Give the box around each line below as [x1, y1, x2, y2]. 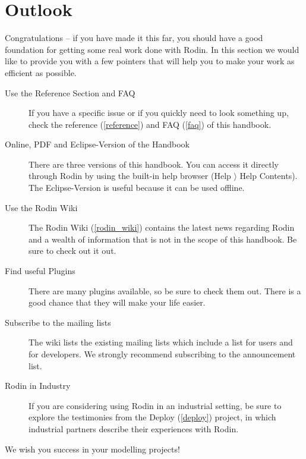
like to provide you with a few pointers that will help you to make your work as [5, 55, 295, 67]
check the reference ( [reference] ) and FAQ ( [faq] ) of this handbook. [29, 118, 272, 130]
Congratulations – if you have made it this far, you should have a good [5, 32, 263, 44]
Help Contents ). [239, 169, 298, 182]
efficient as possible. [5, 66, 77, 78]
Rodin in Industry [5, 379, 71, 392]
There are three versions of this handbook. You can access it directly [29, 158, 279, 170]
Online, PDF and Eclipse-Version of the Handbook [5, 138, 190, 150]
